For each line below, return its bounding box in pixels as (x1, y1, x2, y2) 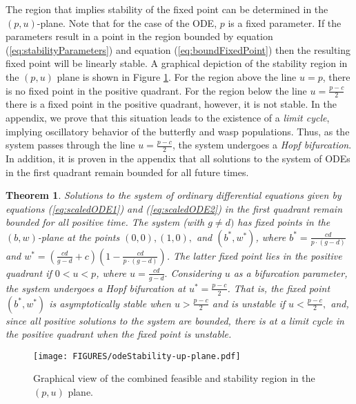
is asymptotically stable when (49, 296, 171, 310)
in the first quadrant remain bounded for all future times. (6, 164, 249, 179)
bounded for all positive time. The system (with (6, 215, 205, 229)
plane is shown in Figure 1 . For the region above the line (57, 69, 297, 84)
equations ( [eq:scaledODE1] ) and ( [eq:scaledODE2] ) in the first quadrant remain (6, 201, 343, 215)
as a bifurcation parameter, (233, 265, 348, 280)
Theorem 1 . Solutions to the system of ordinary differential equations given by (6, 188, 342, 202)
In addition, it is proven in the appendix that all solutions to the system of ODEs (6, 151, 350, 165)
